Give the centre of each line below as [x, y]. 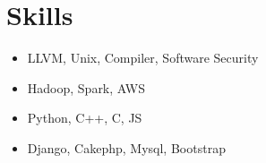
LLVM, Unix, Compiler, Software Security [143, 58]
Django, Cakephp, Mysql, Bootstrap [126, 147]
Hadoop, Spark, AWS [86, 87]
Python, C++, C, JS [85, 118]
